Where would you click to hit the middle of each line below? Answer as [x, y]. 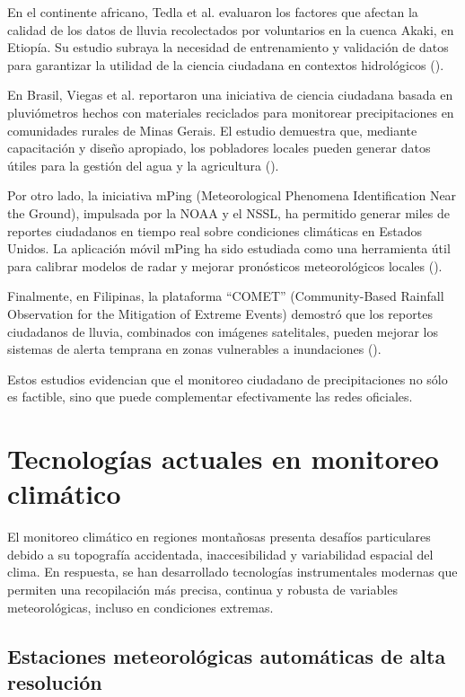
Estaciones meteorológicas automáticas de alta [227, 655]
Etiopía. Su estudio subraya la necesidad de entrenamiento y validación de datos [228, 47]
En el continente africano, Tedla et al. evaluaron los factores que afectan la [213, 12]
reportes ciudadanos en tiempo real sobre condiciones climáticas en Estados [215, 230]
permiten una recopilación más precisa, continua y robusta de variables [202, 589]
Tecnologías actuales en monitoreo [223, 459]
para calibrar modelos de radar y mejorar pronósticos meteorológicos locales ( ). [225, 265]
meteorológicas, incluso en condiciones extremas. [140, 607]
